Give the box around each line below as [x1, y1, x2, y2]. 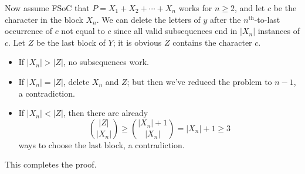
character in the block [5, 13, 83, 25]
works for [178, 2, 212, 13]
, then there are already [63, 107, 148, 119]
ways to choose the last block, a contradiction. [18, 138, 185, 151]
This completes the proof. [5, 158, 97, 170]
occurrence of [5, 25, 52, 37]
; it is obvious [113, 36, 162, 48]
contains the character [172, 36, 252, 48]
